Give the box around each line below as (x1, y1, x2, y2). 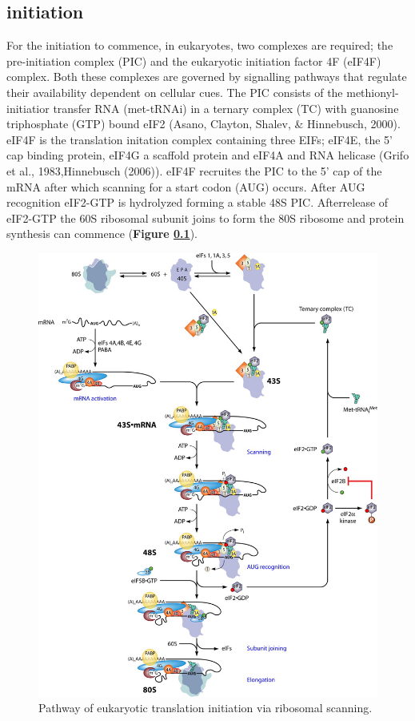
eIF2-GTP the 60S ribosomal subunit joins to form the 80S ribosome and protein (6, 209, 405, 226)
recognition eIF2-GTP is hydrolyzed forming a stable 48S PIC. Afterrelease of (6, 194, 389, 211)
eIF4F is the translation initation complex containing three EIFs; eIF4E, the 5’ (6, 131, 393, 147)
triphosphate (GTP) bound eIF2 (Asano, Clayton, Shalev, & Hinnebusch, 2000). (6, 115, 401, 132)
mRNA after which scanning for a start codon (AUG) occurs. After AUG (6, 178, 365, 195)
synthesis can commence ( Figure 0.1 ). (6, 225, 198, 242)
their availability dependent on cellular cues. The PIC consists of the (6, 83, 343, 100)
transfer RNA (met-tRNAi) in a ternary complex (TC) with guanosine (53, 99, 399, 116)
